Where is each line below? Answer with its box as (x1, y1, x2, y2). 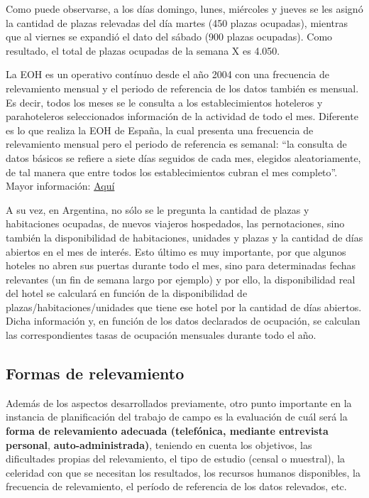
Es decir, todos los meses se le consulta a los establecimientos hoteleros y (6, 94, 323, 109)
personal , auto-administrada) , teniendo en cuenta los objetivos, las (6, 437, 312, 452)
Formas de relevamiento (6, 362, 184, 384)
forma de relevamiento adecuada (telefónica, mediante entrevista (6, 423, 329, 438)
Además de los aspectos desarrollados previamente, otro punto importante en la (6, 395, 352, 410)
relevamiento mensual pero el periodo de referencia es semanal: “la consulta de (6, 136, 347, 151)
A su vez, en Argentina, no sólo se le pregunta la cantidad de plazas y (6, 202, 309, 217)
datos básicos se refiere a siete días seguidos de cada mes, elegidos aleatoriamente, (6, 150, 361, 165)
